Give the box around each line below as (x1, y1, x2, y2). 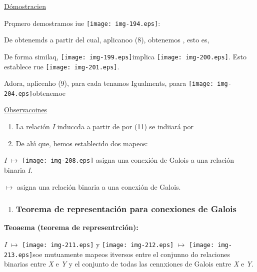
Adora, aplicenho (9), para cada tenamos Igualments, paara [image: (4, 78, 214, 88)
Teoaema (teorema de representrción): (4, 222, 138, 233)
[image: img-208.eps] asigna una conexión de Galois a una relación (22, 155, 234, 165)
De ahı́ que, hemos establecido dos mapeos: (15, 138, 148, 148)
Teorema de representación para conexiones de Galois (15, 203, 236, 215)
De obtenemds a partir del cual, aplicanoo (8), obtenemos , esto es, (4, 34, 209, 45)
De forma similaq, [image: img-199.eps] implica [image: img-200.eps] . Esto (4, 51, 246, 61)
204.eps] (4, 90, 33, 97)
